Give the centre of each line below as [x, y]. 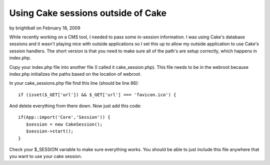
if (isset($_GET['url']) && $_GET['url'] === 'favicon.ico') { [97, 94]
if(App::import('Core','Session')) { [64, 117]
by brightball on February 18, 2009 [45, 28]
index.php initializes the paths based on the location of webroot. [75, 74]
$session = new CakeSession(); [64, 124]
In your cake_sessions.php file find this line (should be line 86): [74, 83]
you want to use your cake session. [46, 157]
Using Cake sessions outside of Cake [88, 13]
